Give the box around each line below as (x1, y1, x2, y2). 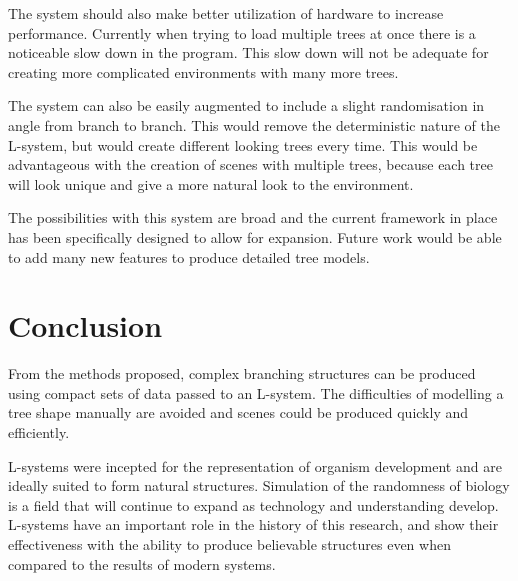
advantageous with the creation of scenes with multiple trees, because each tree (8, 154, 493, 175)
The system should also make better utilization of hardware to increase (8, 3, 444, 23)
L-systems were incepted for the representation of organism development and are (8, 455, 502, 476)
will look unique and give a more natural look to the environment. (8, 173, 414, 194)
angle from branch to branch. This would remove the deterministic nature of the (8, 114, 500, 135)
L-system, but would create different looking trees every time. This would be (8, 134, 478, 155)
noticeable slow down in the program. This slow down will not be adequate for (8, 42, 489, 63)
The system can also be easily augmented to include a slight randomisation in (8, 95, 485, 116)
